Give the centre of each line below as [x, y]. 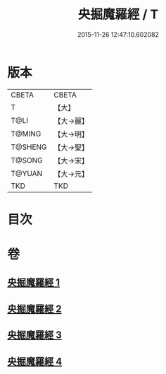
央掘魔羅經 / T [118, 14]
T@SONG [27, 160]
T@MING [26, 134]
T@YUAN [27, 173]
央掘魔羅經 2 [34, 309]
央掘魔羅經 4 [35, 361]
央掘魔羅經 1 [34, 282]
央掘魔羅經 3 [34, 335]
